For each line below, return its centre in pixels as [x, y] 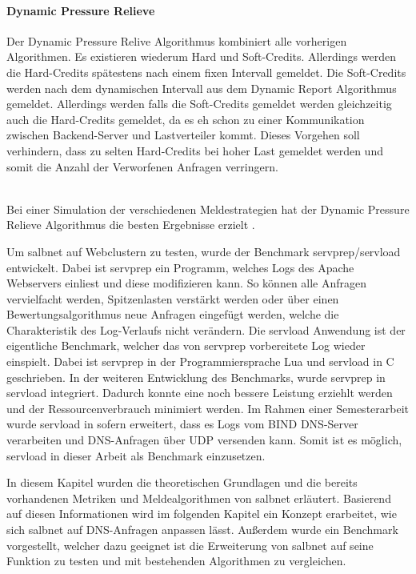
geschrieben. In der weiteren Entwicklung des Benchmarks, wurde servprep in [196, 377]
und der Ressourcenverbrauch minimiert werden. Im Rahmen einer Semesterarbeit [208, 408]
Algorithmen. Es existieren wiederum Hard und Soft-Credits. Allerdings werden [201, 56]
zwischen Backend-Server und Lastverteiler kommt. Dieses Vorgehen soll [183, 135]
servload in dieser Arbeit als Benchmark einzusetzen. [136, 455]
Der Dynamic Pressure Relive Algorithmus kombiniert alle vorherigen [177, 40]
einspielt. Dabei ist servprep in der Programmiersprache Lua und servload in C [200, 361]
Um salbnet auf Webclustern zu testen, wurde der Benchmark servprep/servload [204, 251]
